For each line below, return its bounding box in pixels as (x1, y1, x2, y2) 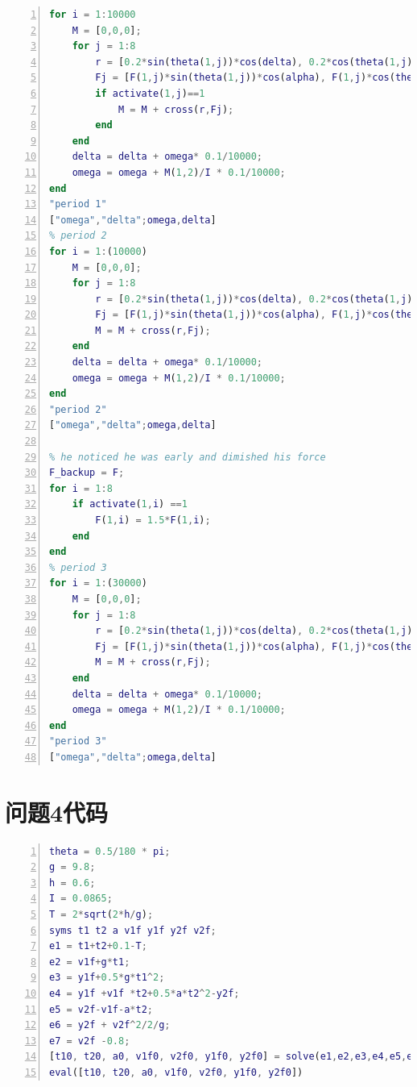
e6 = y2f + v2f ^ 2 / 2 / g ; (49, 1019, 171, 1031)
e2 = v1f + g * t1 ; (49, 956, 130, 968)
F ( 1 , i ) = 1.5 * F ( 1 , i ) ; (95, 514, 211, 526)
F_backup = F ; (49, 467, 125, 479)
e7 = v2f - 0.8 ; (49, 1035, 130, 1047)
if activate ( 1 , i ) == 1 (72, 498, 188, 510)
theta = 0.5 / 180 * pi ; (49, 845, 171, 857)
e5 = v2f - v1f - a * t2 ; (49, 1003, 153, 1015)
